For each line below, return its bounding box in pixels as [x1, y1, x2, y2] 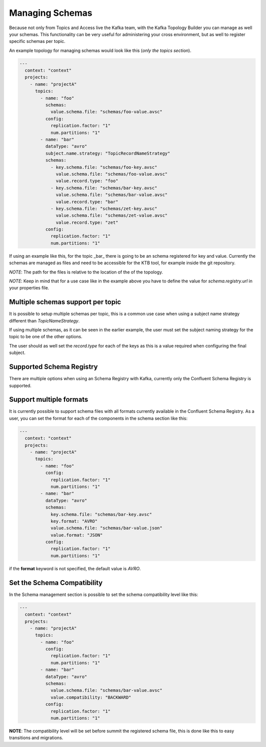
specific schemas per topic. [9, 39, 66, 44]
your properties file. [9, 285, 49, 291]
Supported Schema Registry [9, 363, 98, 371]
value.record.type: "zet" [56, 220, 118, 225]
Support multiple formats [9, 395, 88, 404]
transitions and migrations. [9, 735, 64, 741]
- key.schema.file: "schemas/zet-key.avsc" [50, 205, 158, 211]
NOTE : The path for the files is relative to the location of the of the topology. [9, 269, 164, 275]
